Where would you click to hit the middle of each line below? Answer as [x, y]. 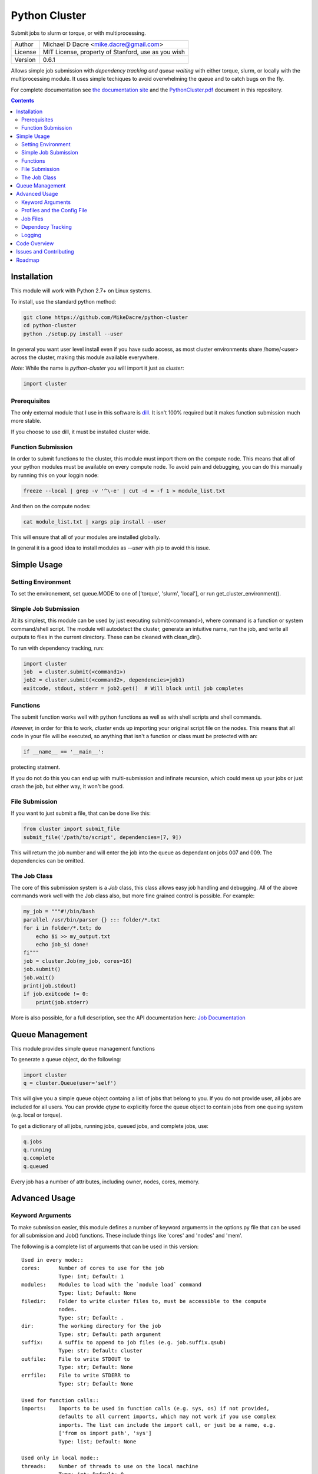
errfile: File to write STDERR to [76, 1376]
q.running [37, 1149]
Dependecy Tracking [47, 226]
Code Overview [35, 243]
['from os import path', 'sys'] [105, 1433]
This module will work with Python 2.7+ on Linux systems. [81, 291]
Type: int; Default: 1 [91, 1276]
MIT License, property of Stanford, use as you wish [114, 52]
